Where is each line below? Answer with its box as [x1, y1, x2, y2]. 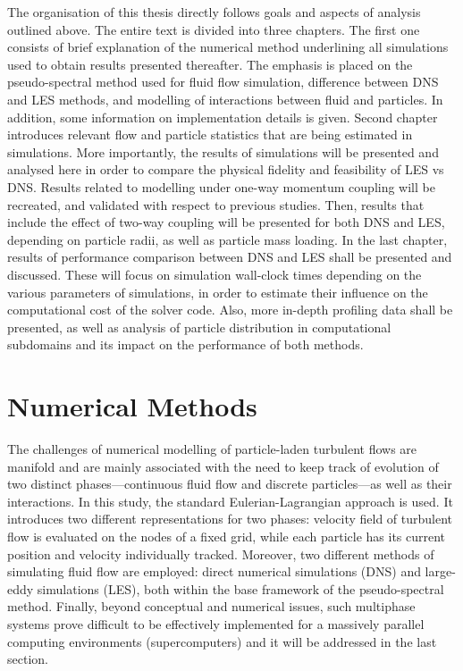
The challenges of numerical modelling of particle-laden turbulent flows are [7, 440, 417, 457]
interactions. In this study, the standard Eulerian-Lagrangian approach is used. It [7, 491, 453, 510]
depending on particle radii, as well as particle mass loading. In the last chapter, [7, 230, 448, 248]
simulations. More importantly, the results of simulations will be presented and [7, 142, 439, 161]
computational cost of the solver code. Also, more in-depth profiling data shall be [7, 300, 453, 319]
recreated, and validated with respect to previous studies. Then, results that [7, 195, 425, 214]
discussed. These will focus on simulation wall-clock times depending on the [7, 264, 422, 283]
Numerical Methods [7, 388, 257, 424]
